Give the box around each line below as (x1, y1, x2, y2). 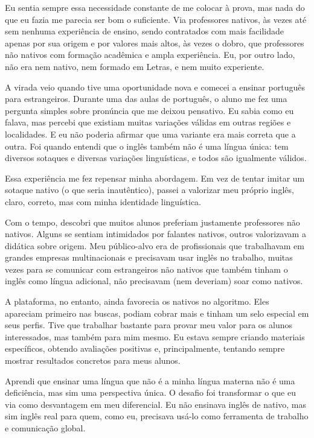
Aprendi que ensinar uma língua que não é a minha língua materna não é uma (5, 374, 295, 387)
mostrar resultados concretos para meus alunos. (5, 354, 181, 367)
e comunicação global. (5, 422, 86, 434)
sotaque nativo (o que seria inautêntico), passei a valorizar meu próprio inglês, (5, 183, 294, 196)
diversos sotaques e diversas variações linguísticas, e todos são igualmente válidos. (5, 151, 307, 164)
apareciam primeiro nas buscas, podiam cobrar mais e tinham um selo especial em (5, 306, 309, 319)
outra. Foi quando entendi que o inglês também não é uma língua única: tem (5, 139, 289, 152)
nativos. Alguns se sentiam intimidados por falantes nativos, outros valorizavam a (5, 227, 306, 240)
